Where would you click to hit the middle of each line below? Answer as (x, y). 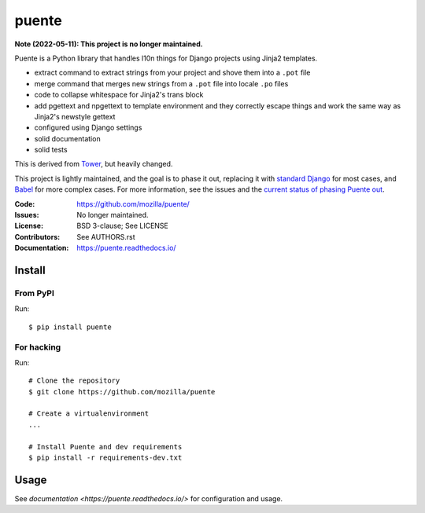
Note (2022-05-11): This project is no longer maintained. (109, 44)
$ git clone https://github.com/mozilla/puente (122, 392)
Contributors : (37, 236)
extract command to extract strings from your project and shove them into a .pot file (172, 73)
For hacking (38, 347)
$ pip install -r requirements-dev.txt (105, 458)
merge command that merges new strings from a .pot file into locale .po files (161, 83)
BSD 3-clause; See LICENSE (123, 226)
